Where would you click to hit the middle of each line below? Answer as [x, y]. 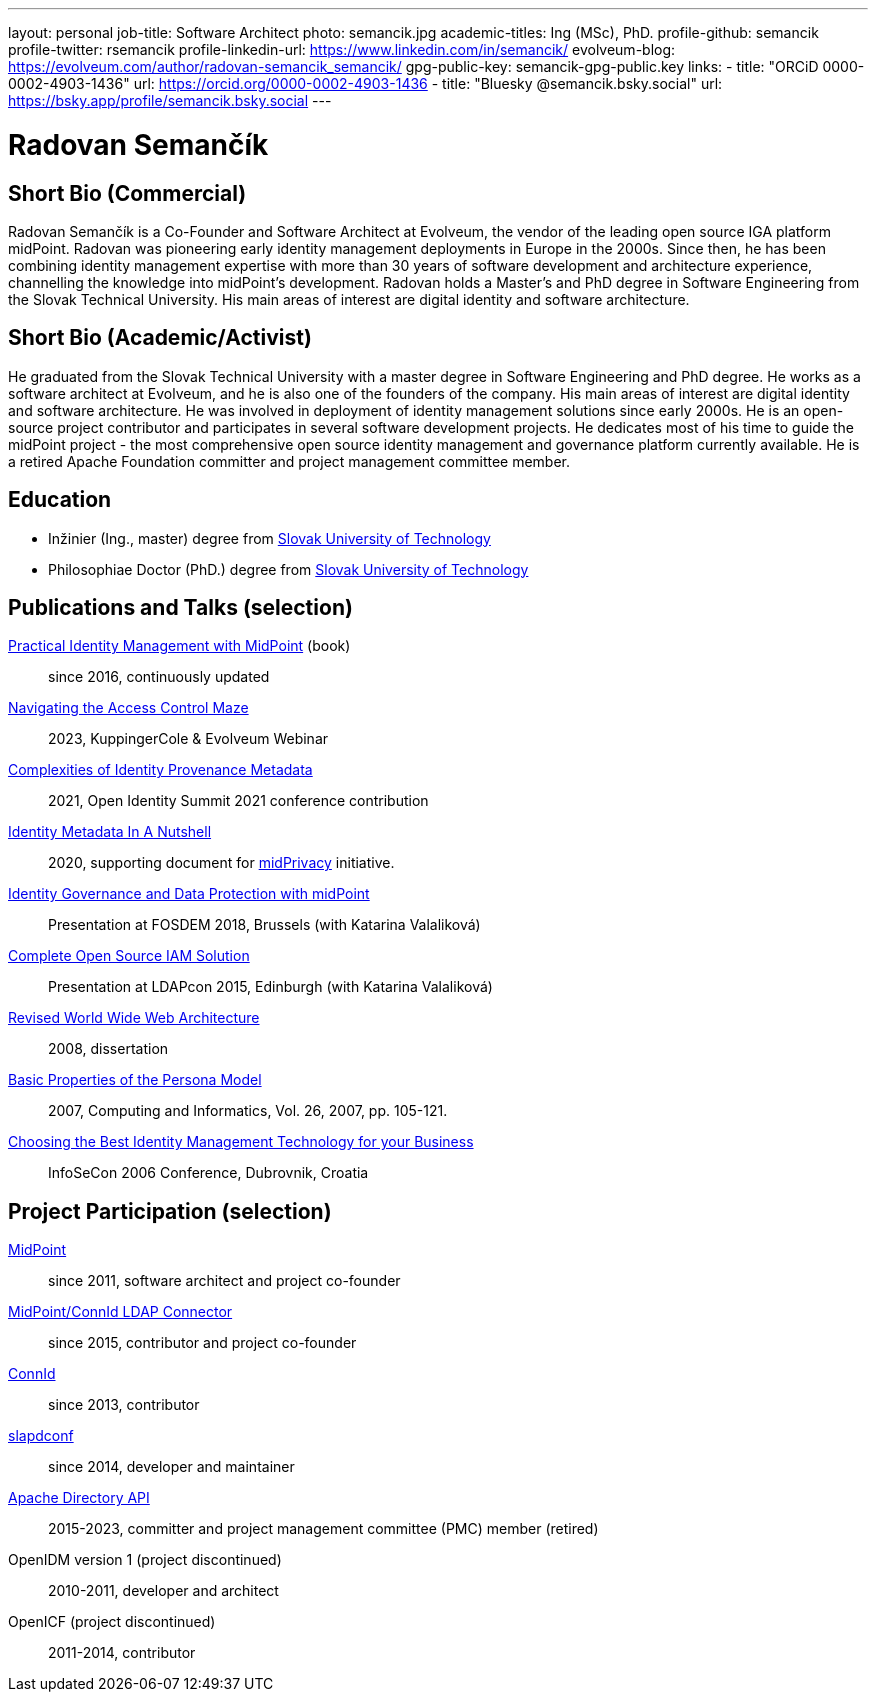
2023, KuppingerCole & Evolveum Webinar [188, 739]
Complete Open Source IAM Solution [129, 956]
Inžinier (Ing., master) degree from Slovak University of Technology [269, 538]
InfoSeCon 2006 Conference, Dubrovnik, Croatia [208, 1173]
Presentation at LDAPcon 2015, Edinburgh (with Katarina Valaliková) [270, 987]
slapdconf [41, 1436]
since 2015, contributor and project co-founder [202, 1343]
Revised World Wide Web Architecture [134, 1018]
